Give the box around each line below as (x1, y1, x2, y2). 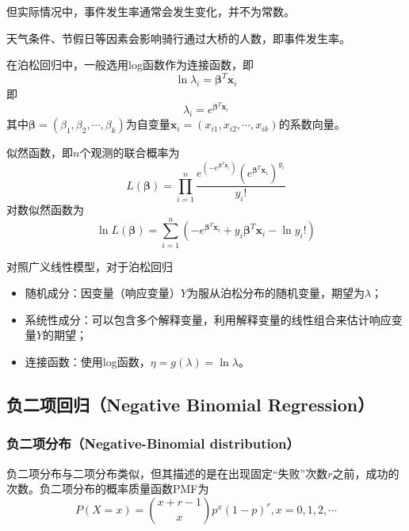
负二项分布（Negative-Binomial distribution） (6, 434, 300, 453)
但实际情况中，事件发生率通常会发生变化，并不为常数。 (6, 3, 295, 19)
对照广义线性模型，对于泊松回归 (6, 258, 173, 274)
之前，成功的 (332, 464, 399, 481)
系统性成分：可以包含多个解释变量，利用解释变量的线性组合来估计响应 (25, 311, 392, 327)
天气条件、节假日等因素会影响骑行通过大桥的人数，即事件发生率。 (6, 29, 350, 46)
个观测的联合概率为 (79, 144, 180, 161)
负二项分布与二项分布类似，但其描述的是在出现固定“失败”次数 (6, 464, 328, 481)
